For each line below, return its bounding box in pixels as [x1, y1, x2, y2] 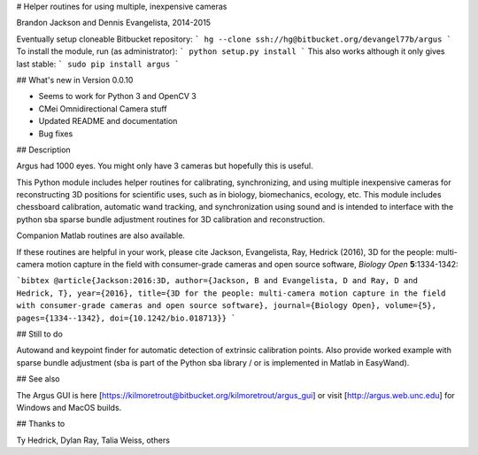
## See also [16, 374, 60, 384]
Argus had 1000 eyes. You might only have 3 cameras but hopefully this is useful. [16, 160, 313, 172]
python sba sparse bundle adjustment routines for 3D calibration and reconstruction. [16, 213, 326, 225]
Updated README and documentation [38, 116, 178, 127]
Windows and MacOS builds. [16, 402, 122, 413]
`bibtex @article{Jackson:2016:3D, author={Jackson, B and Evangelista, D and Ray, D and [16, 275, 418, 286]
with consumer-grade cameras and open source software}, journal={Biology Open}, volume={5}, [16, 301, 437, 311]
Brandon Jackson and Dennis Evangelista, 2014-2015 [16, 18, 212, 28]
